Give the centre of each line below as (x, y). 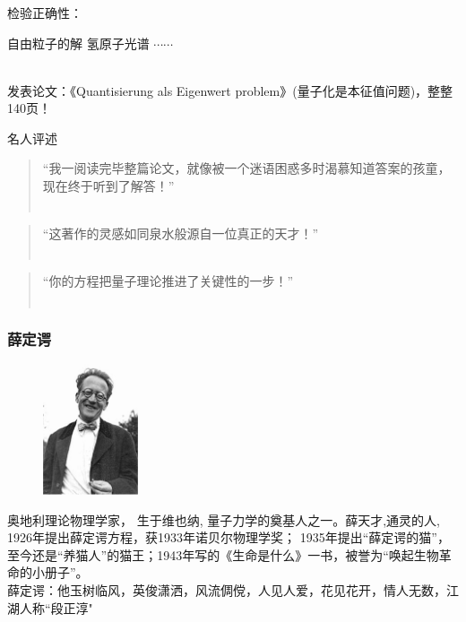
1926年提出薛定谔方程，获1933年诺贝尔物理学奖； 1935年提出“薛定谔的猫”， (229, 537)
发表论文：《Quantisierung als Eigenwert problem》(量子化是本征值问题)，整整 (230, 90)
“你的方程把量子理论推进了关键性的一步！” (168, 281)
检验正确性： (45, 12)
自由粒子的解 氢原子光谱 (78, 43)
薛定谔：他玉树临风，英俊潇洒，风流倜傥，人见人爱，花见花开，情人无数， (227, 590)
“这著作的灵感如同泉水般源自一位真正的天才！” (181, 233)
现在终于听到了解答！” (108, 186)
